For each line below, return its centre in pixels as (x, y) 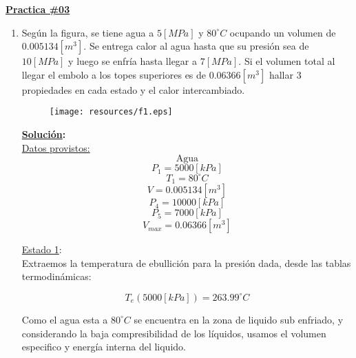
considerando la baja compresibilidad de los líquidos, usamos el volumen (174, 333)
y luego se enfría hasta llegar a (133, 61)
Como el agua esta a (65, 319)
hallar (281, 74)
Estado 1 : (42, 249)
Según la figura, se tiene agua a (88, 32)
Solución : (44, 134)
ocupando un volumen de (283, 32)
